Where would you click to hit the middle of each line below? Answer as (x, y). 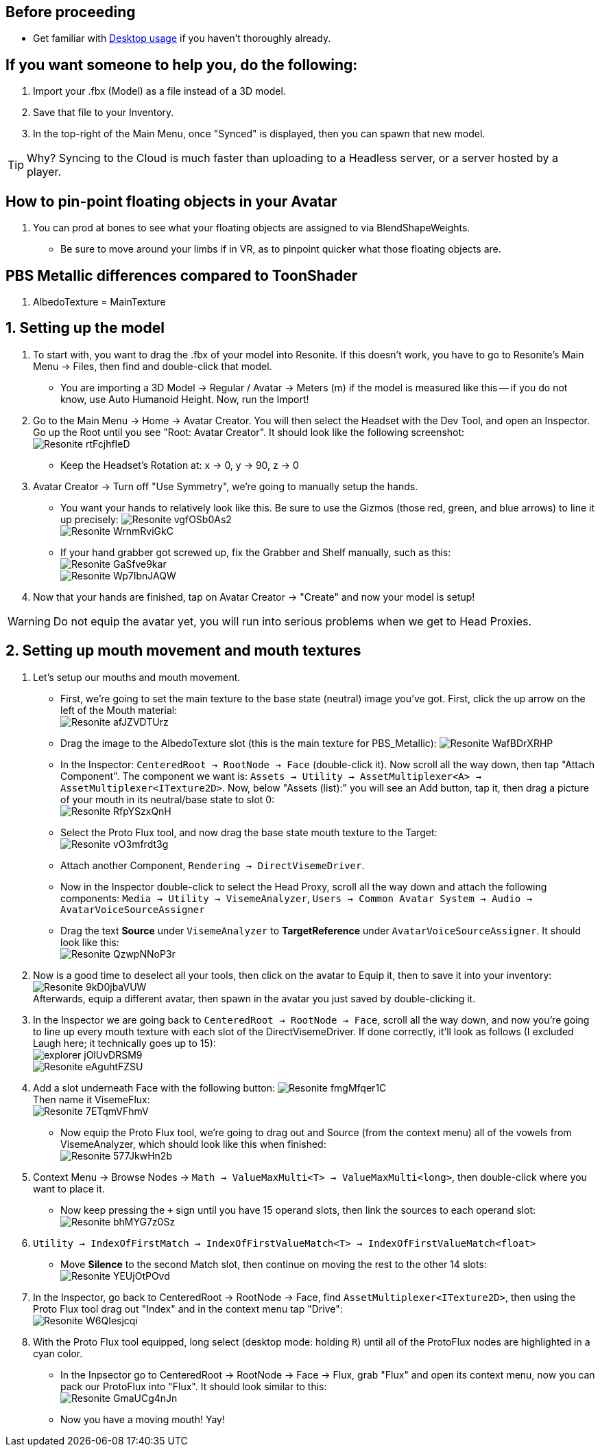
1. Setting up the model (85, 328)
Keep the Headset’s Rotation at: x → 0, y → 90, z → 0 (180, 465)
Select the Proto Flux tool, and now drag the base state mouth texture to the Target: (249, 832)
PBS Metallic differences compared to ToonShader (182, 275)
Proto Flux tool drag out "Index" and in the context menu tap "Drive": (188, 1309)
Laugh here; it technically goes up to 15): (124, 1043)
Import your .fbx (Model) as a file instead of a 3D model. (159, 91)
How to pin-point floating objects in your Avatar (171, 201)
